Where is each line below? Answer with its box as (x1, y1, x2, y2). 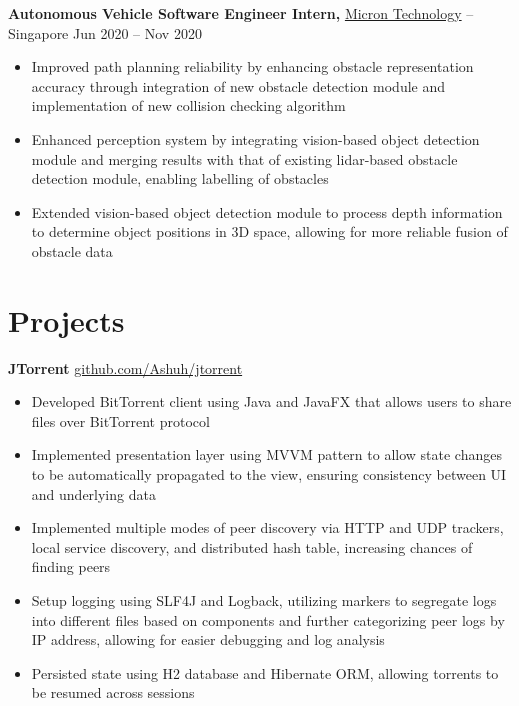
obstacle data (31, 240, 113, 261)
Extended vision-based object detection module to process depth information (31, 201, 503, 222)
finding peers (31, 556, 111, 577)
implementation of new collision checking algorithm (31, 95, 346, 116)
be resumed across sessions (31, 682, 195, 703)
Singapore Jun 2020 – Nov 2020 (8, 22, 202, 43)
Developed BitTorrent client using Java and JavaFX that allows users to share (31, 391, 512, 412)
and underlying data (31, 483, 156, 504)
